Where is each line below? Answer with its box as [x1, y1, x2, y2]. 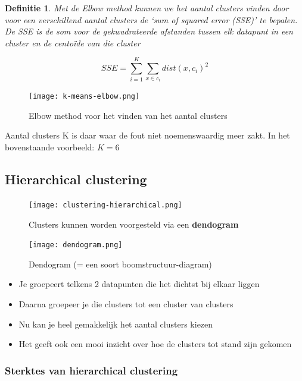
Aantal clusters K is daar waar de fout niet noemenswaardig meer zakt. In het [5, 129, 290, 141]
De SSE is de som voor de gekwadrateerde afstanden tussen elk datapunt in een [5, 25, 293, 37]
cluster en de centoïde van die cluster [5, 36, 141, 49]
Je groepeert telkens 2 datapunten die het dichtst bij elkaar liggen [18, 278, 260, 290]
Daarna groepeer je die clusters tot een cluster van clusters [18, 297, 233, 310]
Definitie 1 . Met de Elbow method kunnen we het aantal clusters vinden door [5, 2, 289, 14]
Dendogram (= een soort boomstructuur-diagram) [29, 257, 212, 270]
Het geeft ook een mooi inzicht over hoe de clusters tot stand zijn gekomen [18, 338, 292, 350]
